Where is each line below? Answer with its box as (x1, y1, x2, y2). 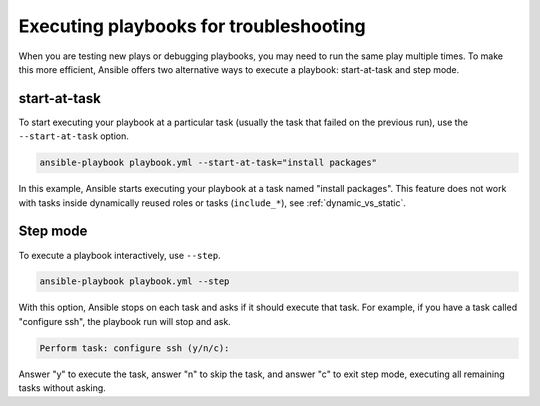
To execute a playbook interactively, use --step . (18, 249, 221, 261)
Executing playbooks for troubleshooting (18, 15, 367, 37)
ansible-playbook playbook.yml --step (39, 276, 230, 287)
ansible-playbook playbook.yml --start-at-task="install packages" (39, 157, 378, 169)
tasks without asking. (18, 382, 107, 394)
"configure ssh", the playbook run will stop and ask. (18, 315, 232, 327)
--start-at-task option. (18, 130, 130, 142)
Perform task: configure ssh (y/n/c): (39, 342, 230, 354)
